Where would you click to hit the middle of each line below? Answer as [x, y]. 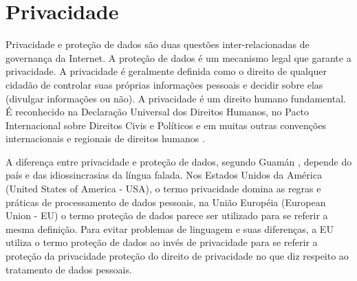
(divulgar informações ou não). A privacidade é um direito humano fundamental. [176, 98]
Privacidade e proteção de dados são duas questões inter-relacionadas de [158, 44]
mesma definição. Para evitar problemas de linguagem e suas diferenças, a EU [170, 228]
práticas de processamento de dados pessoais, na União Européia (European [166, 202]
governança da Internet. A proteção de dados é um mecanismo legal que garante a [178, 57]
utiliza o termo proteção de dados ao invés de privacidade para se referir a [162, 242]
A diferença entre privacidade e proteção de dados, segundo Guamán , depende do [179, 161]
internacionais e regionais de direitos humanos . [105, 138]
